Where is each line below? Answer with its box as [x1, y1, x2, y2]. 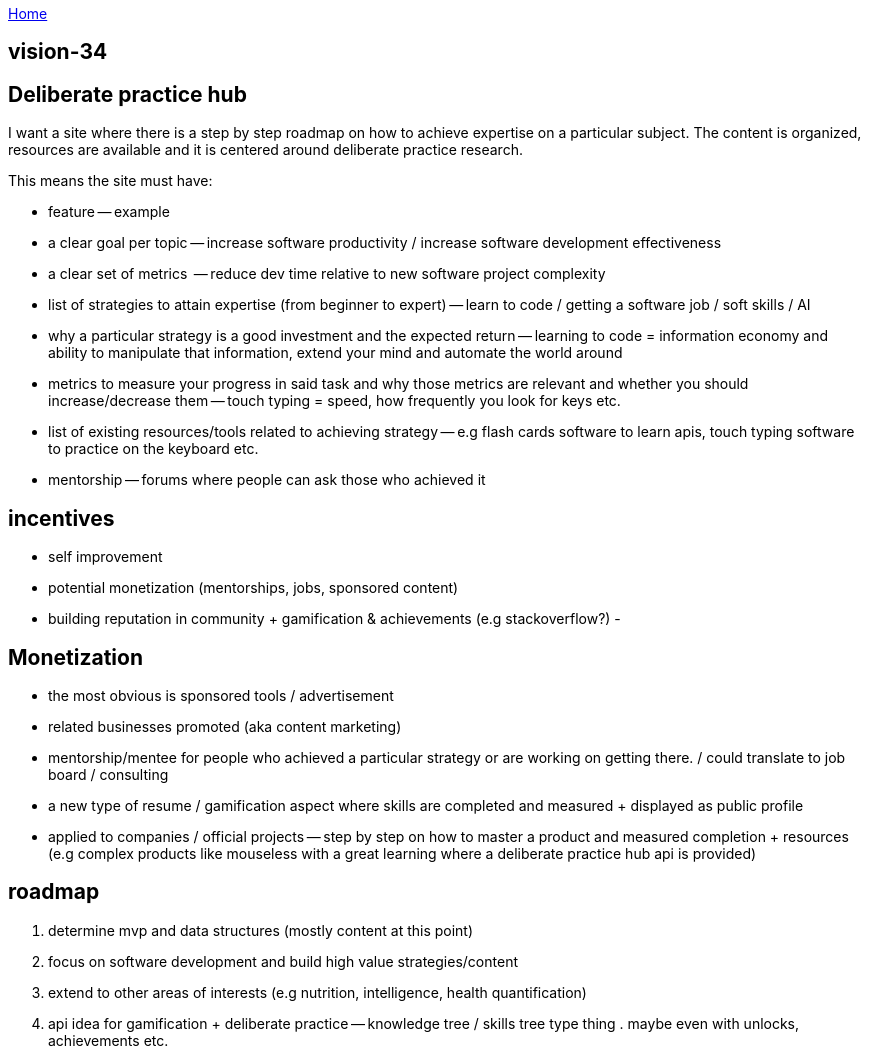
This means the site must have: [8, 172, 213, 190]
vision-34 [8, 39, 108, 65]
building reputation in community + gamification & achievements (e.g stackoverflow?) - [48, 610, 621, 628]
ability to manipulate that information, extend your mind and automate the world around [48, 344, 623, 362]
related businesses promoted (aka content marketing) [48, 717, 402, 735]
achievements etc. [48, 1031, 169, 1049]
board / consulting [48, 765, 169, 783]
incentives [8, 505, 115, 531]
